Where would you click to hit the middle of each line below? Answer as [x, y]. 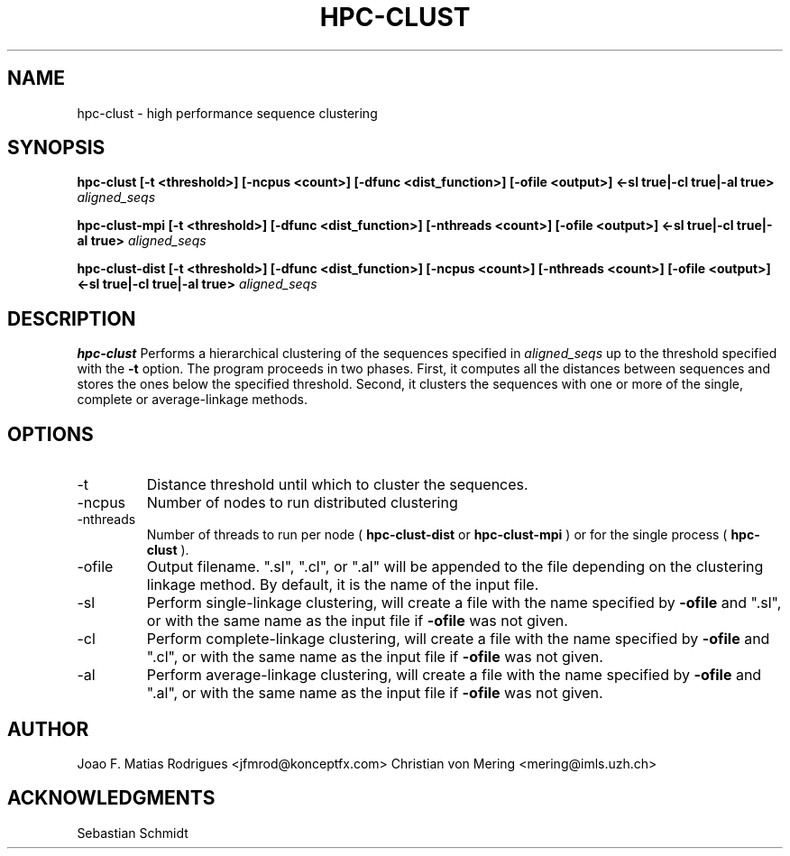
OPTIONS [51, 434]
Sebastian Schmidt [133, 833]
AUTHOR [48, 729]
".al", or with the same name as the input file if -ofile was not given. [375, 693]
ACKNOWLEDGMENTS [111, 798]
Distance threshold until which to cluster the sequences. [337, 485]
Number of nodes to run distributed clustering [302, 503]
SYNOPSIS [56, 148]
